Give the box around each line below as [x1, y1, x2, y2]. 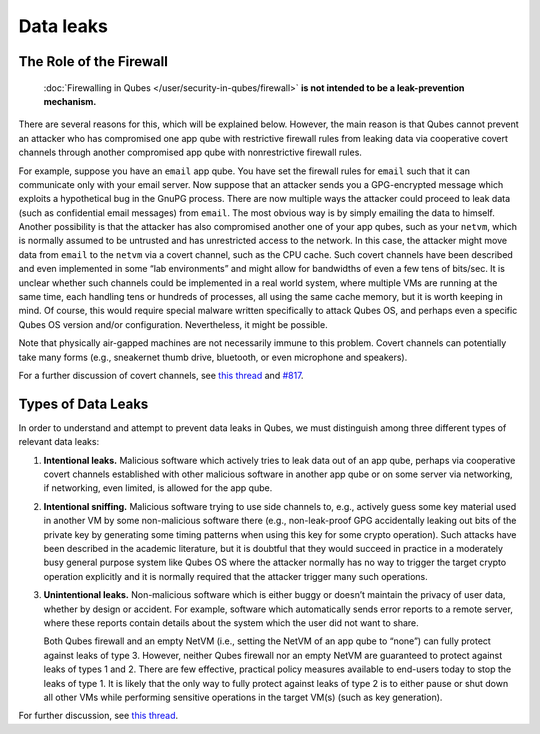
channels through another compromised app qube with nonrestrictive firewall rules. [18, 146, 362, 159]
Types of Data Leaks [18, 395, 149, 412]
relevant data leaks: [18, 436, 100, 448]
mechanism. [43, 95, 97, 107]
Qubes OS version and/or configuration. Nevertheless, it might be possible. [18, 318, 329, 330]
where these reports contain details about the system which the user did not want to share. [43, 616, 419, 629]
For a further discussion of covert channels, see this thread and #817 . [18, 369, 304, 381]
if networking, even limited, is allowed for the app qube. [43, 482, 273, 494]
